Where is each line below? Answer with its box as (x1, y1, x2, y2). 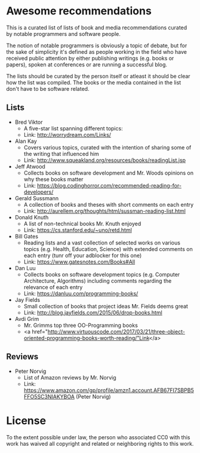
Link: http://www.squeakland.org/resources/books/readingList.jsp (23, 157, 186, 164)
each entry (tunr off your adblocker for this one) (23, 252, 142, 259)
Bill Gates (14, 232, 39, 240)
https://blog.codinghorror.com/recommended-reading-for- (36, 182, 182, 189)
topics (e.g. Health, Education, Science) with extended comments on (23, 245, 193, 252)
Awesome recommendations (6, 4, 152, 18)
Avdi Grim (14, 315, 39, 322)
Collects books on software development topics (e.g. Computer (23, 271, 180, 278)
